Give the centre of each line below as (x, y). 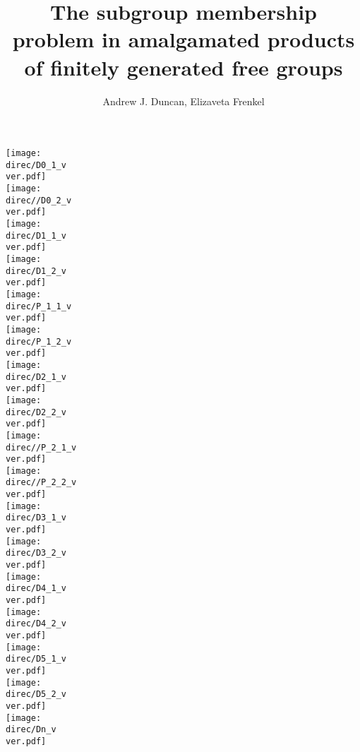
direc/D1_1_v (36, 235)
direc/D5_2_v (36, 694)
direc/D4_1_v (36, 589)
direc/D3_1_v (36, 518)
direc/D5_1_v (36, 659)
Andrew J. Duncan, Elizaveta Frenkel (184, 101)
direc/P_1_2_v (39, 341)
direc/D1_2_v (36, 271)
